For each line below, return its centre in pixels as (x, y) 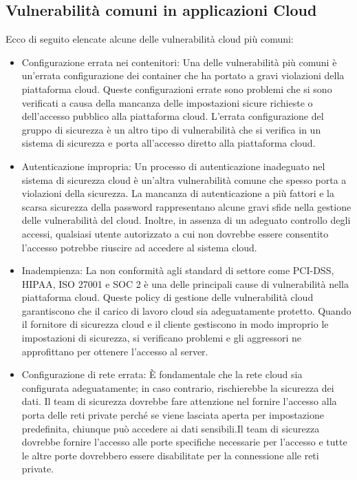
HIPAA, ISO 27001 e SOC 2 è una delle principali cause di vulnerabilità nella (185, 283)
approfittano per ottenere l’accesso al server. (115, 351)
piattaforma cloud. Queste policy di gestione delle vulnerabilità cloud (167, 297)
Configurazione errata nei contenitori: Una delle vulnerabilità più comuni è (179, 62)
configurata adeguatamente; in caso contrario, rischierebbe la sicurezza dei (178, 387)
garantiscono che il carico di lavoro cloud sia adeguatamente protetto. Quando (186, 310)
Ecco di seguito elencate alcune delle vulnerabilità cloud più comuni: (150, 39)
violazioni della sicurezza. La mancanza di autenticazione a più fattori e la (178, 193)
